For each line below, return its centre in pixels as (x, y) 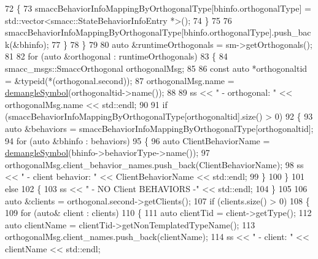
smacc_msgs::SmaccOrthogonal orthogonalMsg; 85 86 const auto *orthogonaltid (156, 68)
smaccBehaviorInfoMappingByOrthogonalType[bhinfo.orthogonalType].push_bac (158, 32)
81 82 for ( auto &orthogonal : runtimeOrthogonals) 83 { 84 (116, 56)
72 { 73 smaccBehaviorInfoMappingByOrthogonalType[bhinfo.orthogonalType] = (158, 8)
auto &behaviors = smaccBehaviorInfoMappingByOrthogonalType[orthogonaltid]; (159, 128)
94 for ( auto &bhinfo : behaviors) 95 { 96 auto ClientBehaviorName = (138, 140)
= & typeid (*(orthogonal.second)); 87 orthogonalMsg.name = (120, 80)
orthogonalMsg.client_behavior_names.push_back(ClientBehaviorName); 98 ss (154, 164)
